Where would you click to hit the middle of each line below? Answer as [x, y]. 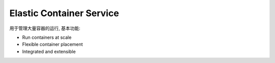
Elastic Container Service [64, 13]
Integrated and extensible [49, 51]
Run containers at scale [47, 37]
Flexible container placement [53, 44]
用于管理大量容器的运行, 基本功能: [45, 28]
